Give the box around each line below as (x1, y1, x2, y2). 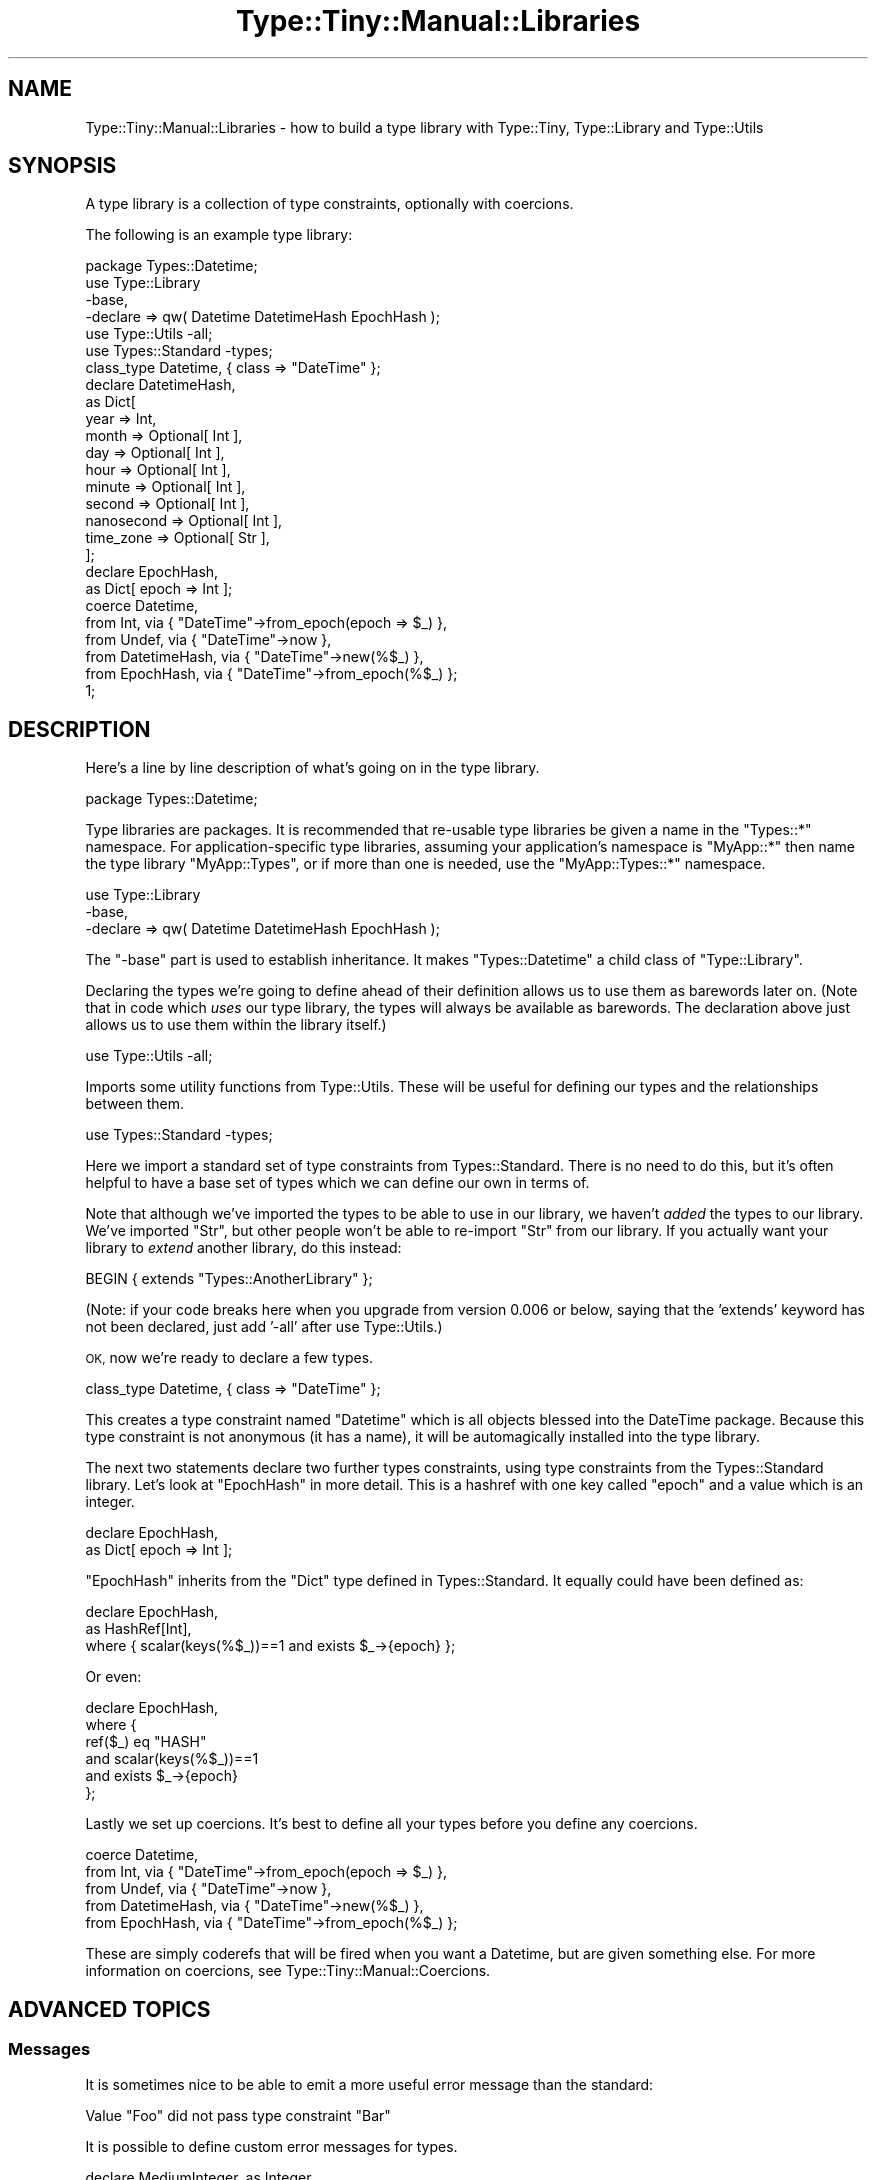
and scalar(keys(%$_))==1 (85, 1750, 259, 1768)
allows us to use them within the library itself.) (85, 1016, 387, 1034)
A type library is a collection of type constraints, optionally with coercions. (85, 195, 574, 213)
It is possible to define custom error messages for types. (85, 2137, 458, 2155)
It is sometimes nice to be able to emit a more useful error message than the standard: (85, 2075, 654, 2093)
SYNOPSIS (8, 153, 117, 179)
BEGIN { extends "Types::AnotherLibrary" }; (85, 1270, 373, 1288)
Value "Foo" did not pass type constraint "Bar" (85, 2106, 391, 2124)
